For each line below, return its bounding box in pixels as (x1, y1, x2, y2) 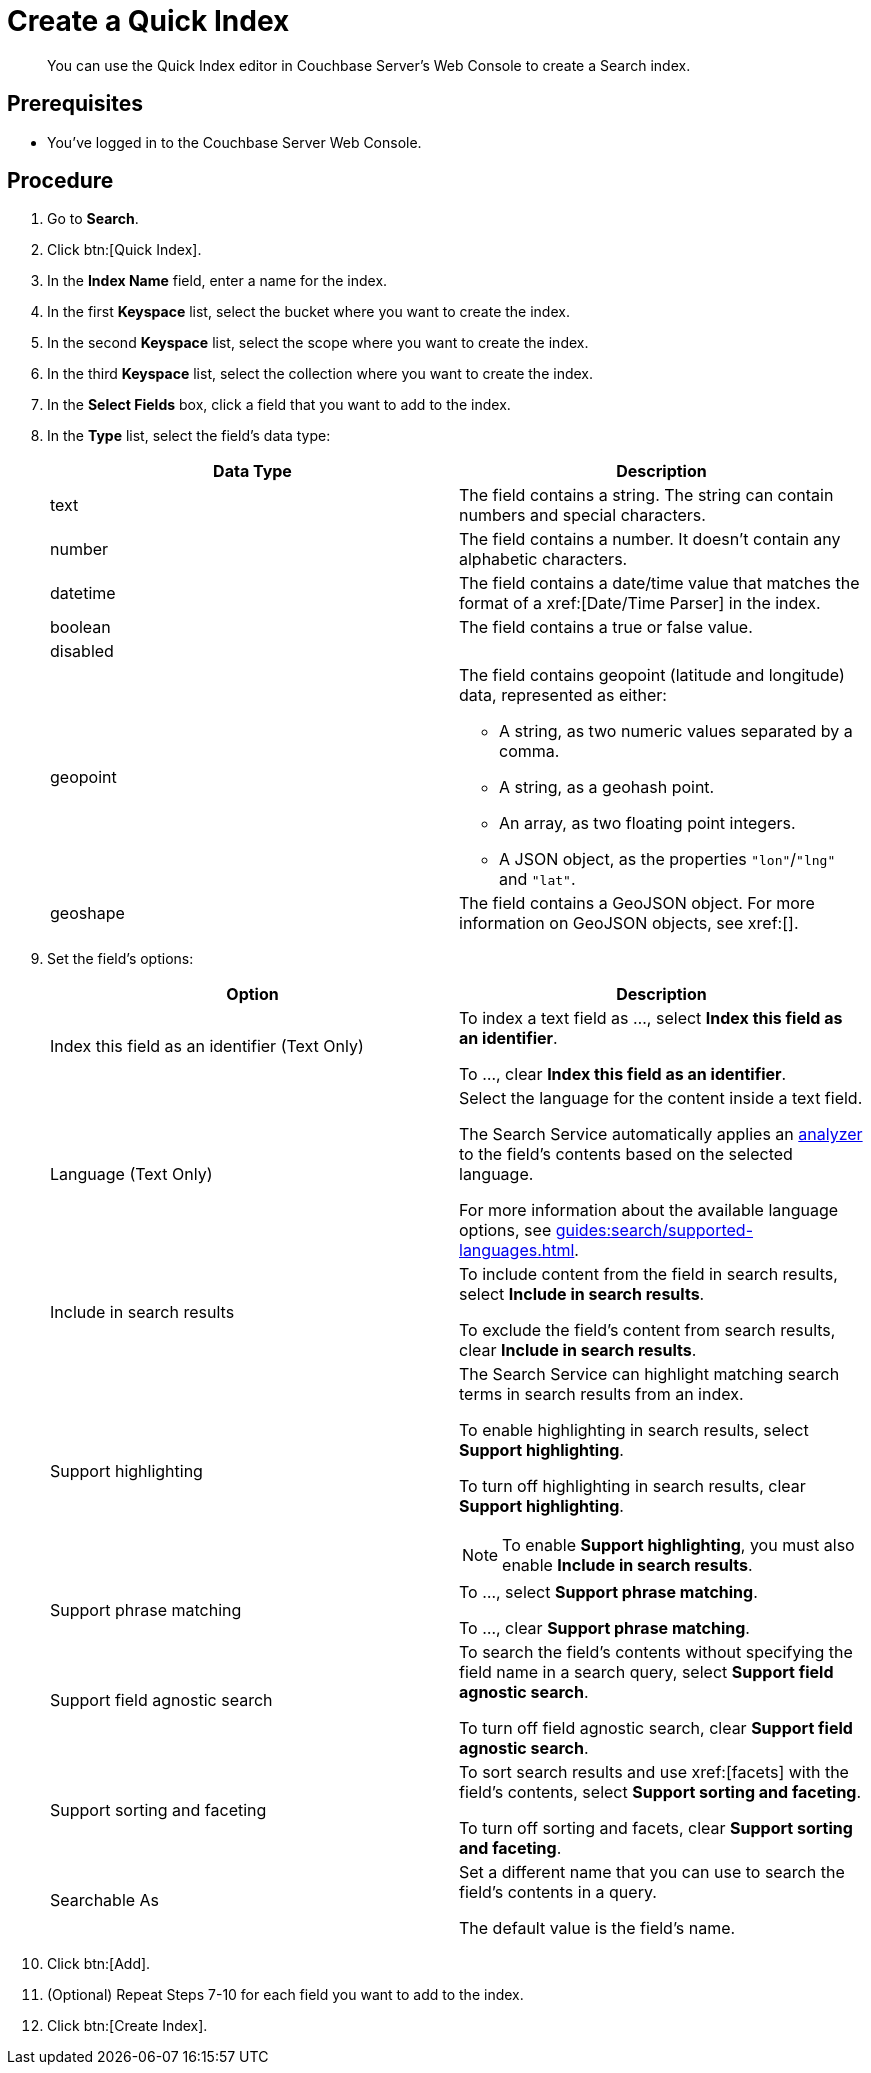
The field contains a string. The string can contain (459, 485, 834, 506)
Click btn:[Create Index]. (47, 2017, 208, 2035)
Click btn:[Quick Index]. (47, 241, 202, 259)
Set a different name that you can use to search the (459, 1862, 845, 1883)
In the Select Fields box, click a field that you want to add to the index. (47, 396, 511, 414)
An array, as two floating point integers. (499, 813, 796, 834)
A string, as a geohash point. (499, 777, 715, 798)
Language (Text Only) (50, 1164, 213, 1185)
